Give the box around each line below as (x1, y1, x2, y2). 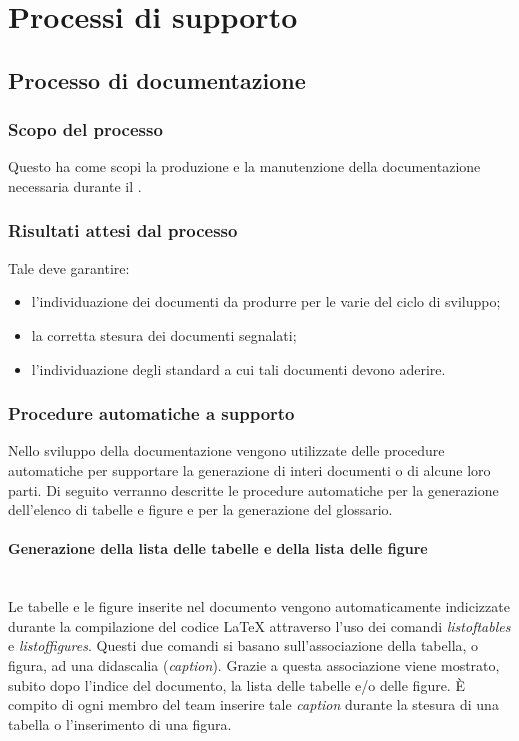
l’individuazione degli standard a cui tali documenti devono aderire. (31, 358, 446, 379)
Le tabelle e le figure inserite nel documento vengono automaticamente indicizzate (8, 596, 510, 617)
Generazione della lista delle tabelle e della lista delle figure (8, 538, 428, 559)
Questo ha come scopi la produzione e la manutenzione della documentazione (8, 156, 481, 177)
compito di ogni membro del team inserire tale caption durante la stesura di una (8, 694, 499, 715)
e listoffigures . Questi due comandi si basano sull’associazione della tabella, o (8, 635, 479, 656)
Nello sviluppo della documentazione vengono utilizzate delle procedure (8, 440, 445, 461)
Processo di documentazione (8, 64, 306, 95)
